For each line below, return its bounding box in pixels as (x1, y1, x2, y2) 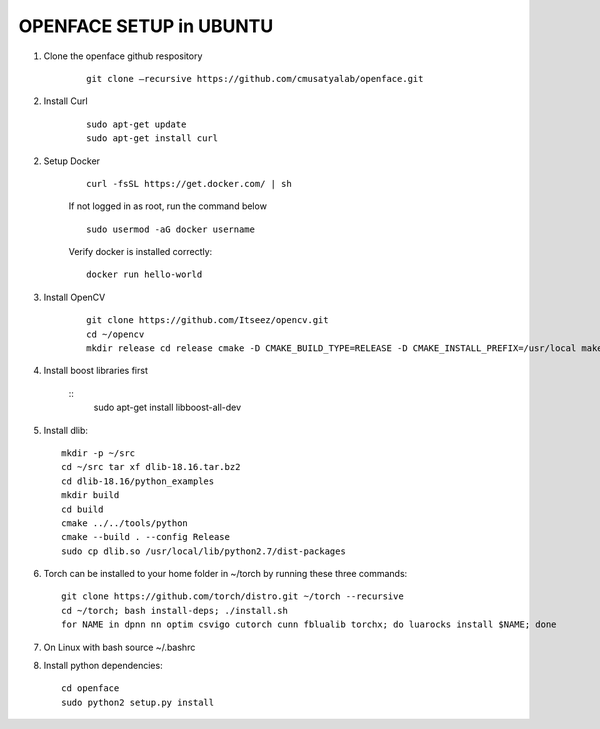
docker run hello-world (86, 269, 203, 280)
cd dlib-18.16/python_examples (61, 475, 215, 487)
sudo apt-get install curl (86, 133, 219, 144)
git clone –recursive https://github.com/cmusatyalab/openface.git (86, 73, 424, 84)
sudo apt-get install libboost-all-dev (93, 401, 242, 414)
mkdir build (61, 490, 120, 501)
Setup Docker (43, 155, 100, 167)
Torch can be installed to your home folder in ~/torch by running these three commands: (43, 568, 408, 580)
